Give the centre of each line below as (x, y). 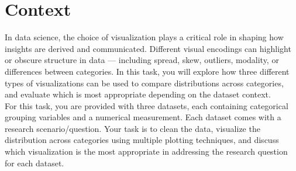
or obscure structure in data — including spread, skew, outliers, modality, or (142, 60)
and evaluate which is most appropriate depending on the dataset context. (138, 94)
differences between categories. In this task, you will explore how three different (147, 71)
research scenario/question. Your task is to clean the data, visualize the (132, 128)
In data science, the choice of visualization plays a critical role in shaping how (144, 37)
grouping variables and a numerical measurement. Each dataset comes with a (143, 117)
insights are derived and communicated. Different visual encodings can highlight (148, 48)
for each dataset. (35, 163)
